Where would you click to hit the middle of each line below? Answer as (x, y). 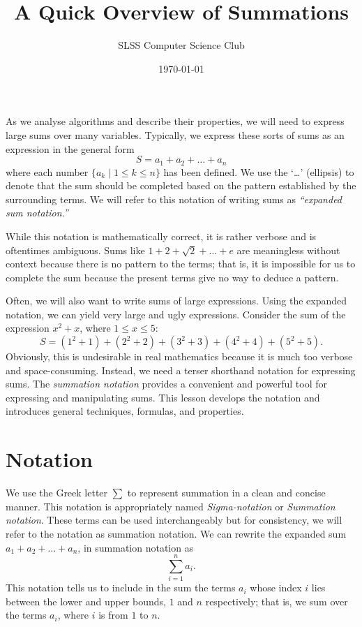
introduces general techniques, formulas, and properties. (125, 411)
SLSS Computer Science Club (181, 45)
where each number (47, 171)
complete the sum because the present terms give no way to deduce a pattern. (172, 277)
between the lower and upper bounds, (86, 601)
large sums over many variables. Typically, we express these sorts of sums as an (175, 134)
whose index (276, 588)
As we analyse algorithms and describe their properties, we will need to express (175, 121)
